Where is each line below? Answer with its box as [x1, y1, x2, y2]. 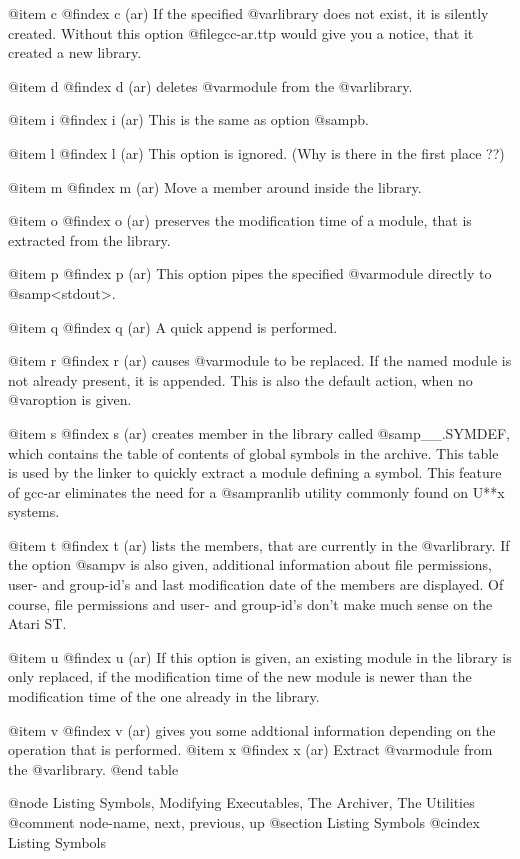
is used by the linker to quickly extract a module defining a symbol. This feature [8, 462, 502, 483]
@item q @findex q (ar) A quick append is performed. [8, 316, 338, 337]
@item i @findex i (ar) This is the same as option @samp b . [8, 109, 369, 130]
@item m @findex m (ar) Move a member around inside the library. [8, 176, 422, 197]
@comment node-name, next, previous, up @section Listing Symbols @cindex [8, 812, 480, 832]
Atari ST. [8, 613, 67, 634]
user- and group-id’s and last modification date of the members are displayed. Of [8, 574, 504, 595]
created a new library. [8, 42, 142, 63]
